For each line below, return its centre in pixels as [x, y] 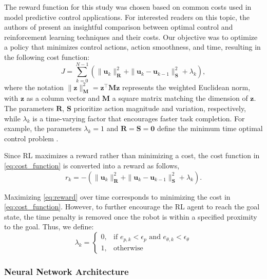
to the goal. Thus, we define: [49, 227]
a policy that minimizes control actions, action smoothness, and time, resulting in [132, 47]
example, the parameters [43, 128]
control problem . [31, 138]
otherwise [128, 248]
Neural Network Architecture [66, 271]
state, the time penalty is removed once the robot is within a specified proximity [131, 216]
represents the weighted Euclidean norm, [186, 87]
